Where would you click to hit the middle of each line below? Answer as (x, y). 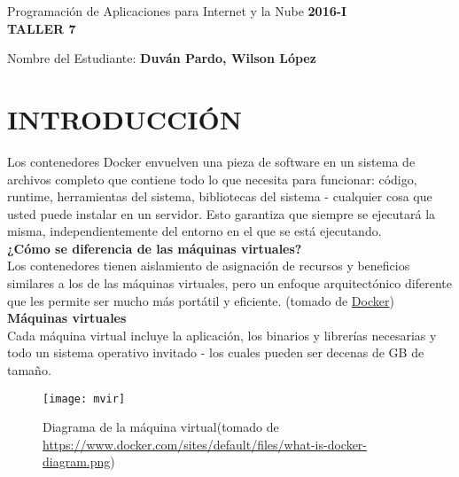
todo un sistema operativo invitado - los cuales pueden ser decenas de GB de (216, 352)
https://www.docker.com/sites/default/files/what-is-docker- (205, 444)
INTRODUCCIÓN (124, 118)
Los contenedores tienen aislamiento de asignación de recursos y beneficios (209, 266)
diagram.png (77, 461)
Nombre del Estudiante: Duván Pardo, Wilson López (162, 58)
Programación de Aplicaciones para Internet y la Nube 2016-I (177, 11)
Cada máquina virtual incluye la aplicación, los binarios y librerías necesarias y (222, 335)
